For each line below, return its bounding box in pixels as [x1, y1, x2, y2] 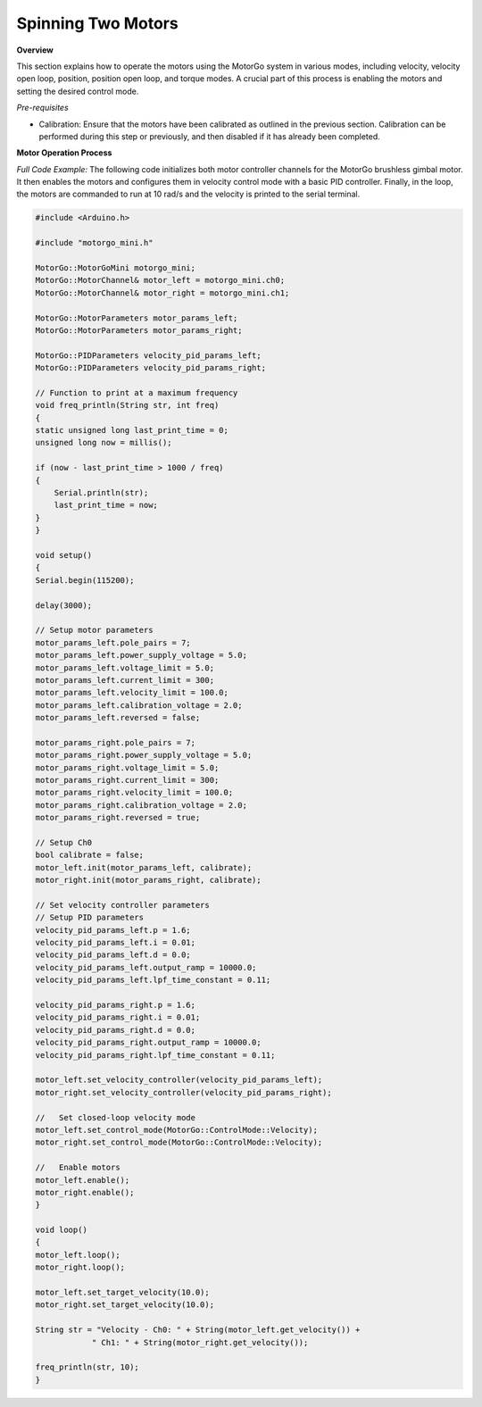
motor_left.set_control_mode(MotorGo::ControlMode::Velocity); [35, 1125, 319, 1135]
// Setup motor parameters [35, 625, 154, 636]
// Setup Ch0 [35, 837, 93, 847]
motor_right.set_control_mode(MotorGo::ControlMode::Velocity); [35, 1137, 323, 1147]
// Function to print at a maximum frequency [35, 387, 238, 397]
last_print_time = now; [54, 500, 158, 511]
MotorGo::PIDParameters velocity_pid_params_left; [35, 350, 262, 361]
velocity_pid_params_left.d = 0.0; [35, 950, 191, 960]
